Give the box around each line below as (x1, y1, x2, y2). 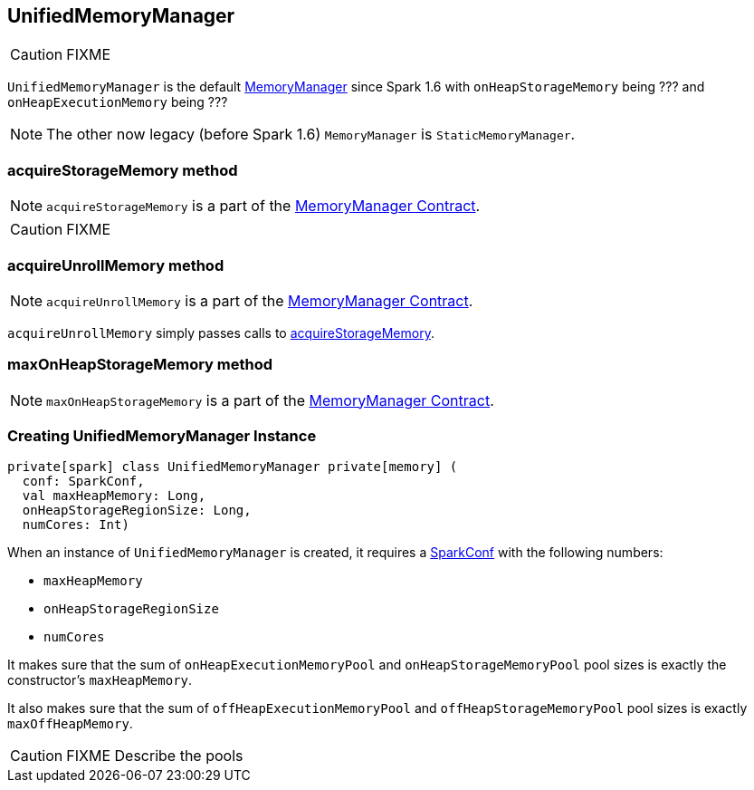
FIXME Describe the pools (66, 747, 243, 766)
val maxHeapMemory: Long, (22, 488, 206, 504)
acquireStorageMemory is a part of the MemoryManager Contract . (46, 197, 481, 216)
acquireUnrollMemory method (7, 255, 224, 275)
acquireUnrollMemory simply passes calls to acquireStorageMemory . (7, 324, 434, 341)
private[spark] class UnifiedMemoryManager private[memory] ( (7, 459, 458, 475)
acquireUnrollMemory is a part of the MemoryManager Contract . (46, 291, 473, 310)
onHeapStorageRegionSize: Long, (22, 503, 252, 518)
